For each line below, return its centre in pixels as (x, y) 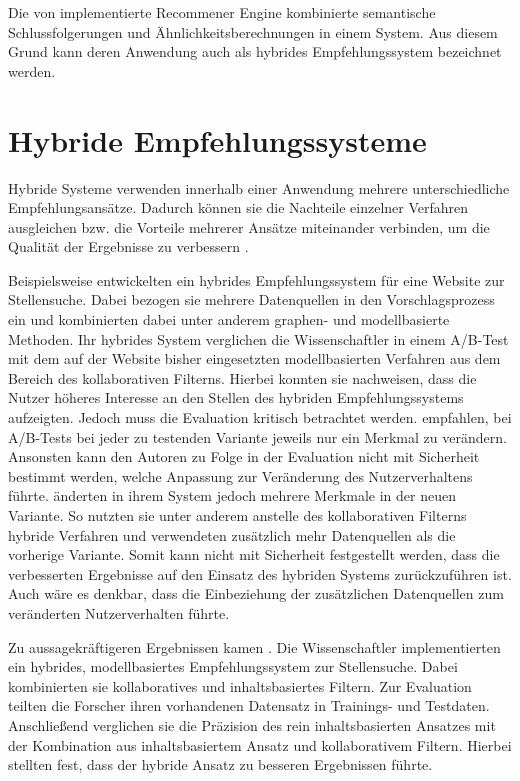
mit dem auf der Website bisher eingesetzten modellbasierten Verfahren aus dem (254, 358)
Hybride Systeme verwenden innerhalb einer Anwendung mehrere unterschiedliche (259, 187)
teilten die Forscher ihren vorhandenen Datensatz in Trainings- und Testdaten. (249, 705)
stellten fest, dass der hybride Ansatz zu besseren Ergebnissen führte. (220, 764)
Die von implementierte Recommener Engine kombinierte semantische (222, 12)
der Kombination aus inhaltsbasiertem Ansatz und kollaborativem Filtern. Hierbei (260, 744)
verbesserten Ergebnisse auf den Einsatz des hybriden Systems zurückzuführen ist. (260, 573)
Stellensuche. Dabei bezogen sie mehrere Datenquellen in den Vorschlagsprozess (251, 299)
